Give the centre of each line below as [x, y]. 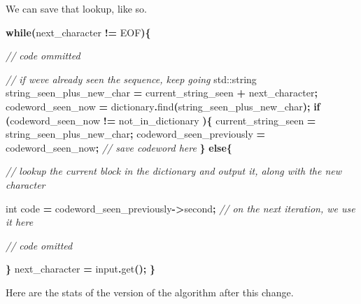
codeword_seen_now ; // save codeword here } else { [119, 147]
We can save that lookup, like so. [76, 8]
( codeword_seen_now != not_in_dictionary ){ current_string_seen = [161, 120]
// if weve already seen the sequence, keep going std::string [131, 79]
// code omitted [39, 245]
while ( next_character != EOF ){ [78, 32]
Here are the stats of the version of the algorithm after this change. [150, 292]
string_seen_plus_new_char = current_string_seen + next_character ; [162, 93]
